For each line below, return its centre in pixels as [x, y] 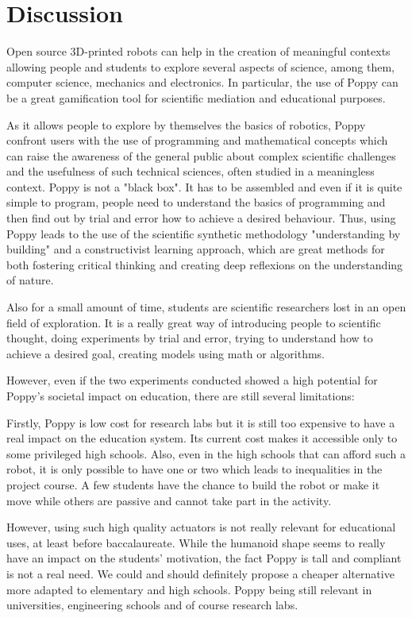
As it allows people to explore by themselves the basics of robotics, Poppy [186, 124]
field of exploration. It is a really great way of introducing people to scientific [194, 322]
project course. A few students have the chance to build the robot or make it [193, 484]
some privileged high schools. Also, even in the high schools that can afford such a [206, 453]
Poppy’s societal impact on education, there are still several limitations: [181, 396]
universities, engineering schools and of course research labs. [152, 605]
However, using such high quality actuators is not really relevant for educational [201, 527]
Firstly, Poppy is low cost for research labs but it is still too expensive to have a [201, 422]
